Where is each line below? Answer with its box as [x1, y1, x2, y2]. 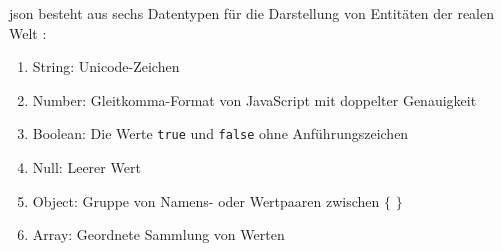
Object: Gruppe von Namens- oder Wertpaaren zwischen [32, 190, 380, 211]
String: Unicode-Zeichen [32, 56, 180, 77]
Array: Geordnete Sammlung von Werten [32, 224, 285, 245]
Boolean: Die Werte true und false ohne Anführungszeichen [32, 123, 409, 144]
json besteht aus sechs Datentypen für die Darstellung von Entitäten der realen [9, 3, 494, 23]
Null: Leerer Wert [32, 157, 141, 178]
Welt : [9, 22, 47, 43]
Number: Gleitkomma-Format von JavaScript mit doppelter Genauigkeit [32, 89, 477, 110]
